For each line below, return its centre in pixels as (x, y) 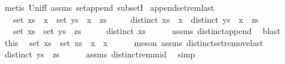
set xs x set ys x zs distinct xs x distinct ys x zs (136, 19)
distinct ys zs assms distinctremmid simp (100, 54)
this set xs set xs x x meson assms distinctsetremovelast (134, 42)
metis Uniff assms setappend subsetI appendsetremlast (109, 7)
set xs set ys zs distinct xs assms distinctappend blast (147, 31)
